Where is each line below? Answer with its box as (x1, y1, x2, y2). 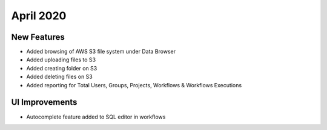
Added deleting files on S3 (26, 73, 93, 81)
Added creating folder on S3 (26, 64, 97, 72)
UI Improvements (11, 97, 78, 108)
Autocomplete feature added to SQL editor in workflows (26, 113, 166, 120)
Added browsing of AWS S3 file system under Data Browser (26, 48, 176, 55)
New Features (11, 32, 65, 42)
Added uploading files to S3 (26, 56, 96, 63)
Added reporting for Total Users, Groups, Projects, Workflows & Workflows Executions (26, 81, 242, 88)
